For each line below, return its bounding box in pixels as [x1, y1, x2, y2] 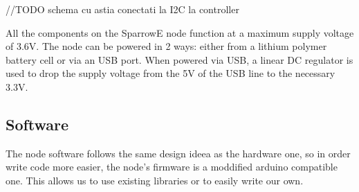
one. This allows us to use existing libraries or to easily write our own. [6, 173, 304, 187]
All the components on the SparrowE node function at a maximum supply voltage [6, 25, 354, 40]
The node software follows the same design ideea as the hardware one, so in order [6, 146, 351, 160]
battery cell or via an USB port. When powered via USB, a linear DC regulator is [6, 52, 353, 67]
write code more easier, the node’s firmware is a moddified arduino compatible [6, 159, 338, 174]
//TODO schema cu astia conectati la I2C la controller [6, 2, 239, 16]
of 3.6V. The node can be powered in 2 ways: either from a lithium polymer [6, 39, 327, 53]
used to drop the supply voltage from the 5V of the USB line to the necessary [6, 66, 335, 80]
